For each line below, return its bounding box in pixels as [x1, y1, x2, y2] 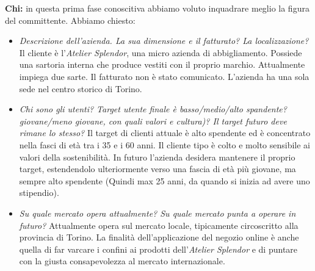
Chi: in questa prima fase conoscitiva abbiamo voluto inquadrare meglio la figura [5, 2, 310, 14]
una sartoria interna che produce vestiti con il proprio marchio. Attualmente [19, 58, 305, 71]
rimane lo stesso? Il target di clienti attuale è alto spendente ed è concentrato [19, 126, 311, 139]
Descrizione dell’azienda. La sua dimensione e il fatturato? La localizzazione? [19, 34, 309, 47]
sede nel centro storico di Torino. [19, 82, 142, 95]
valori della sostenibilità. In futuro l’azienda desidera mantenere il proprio [19, 150, 295, 163]
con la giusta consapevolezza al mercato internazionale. [19, 255, 225, 267]
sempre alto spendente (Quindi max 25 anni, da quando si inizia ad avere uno [19, 174, 310, 187]
